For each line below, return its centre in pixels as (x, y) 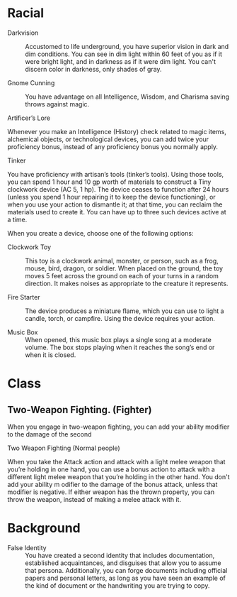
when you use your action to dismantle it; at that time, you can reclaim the (115, 204)
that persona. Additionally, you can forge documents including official (126, 570)
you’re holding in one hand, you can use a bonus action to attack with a (111, 469)
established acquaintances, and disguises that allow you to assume (123, 563)
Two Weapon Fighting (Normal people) (64, 448)
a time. (17, 219)
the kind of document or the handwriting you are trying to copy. (117, 585)
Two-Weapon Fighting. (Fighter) (80, 410)
